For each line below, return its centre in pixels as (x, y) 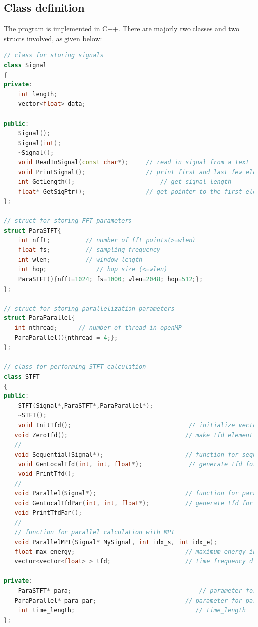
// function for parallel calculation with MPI (95, 532)
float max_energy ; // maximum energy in (135, 552)
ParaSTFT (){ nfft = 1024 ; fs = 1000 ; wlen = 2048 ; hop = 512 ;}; (111, 279)
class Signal (25, 65)
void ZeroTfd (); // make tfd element (134, 435)
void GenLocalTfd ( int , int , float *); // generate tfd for (137, 464)
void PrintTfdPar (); (48, 513)
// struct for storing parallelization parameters (89, 308)
